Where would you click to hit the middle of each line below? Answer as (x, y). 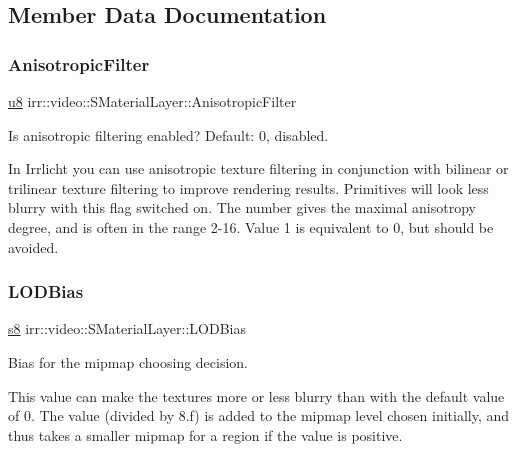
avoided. (33, 246)
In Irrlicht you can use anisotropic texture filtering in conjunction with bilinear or (258, 168)
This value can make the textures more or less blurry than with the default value (256, 395)
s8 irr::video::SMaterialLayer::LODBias (127, 328)
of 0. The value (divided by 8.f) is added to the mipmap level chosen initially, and (259, 415)
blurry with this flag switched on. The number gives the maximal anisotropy (242, 207)
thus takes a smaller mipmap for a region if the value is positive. (205, 434)
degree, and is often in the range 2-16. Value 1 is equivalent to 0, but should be (251, 226)
